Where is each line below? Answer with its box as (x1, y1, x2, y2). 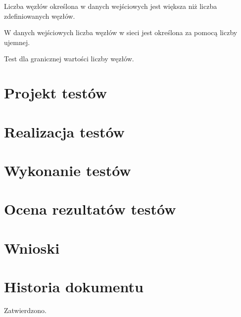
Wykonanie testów (4, 160, 131, 180)
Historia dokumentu (4, 276, 144, 297)
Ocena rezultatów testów (4, 199, 176, 219)
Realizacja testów (4, 121, 125, 141)
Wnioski (4, 237, 60, 258)
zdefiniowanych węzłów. (4, 10, 75, 21)
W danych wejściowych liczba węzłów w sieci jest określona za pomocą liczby (4, 27, 238, 38)
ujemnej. (4, 37, 30, 47)
